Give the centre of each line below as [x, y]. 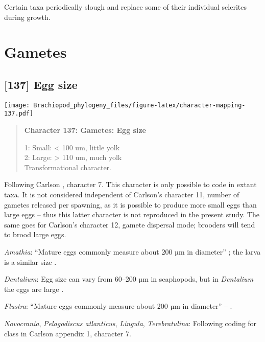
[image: [17, 105]
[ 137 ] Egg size [41, 84]
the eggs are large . [34, 289]
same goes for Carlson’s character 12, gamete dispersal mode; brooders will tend [130, 224]
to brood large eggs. [35, 234]
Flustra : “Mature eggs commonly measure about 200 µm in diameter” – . [118, 306]
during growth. [27, 17]
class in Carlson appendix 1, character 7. [68, 333]
